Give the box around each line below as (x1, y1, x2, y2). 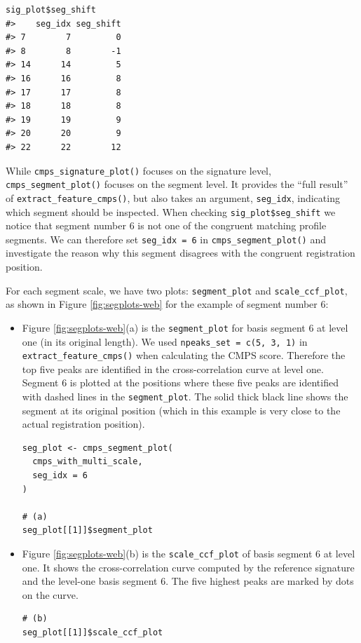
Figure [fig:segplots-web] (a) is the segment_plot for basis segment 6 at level (22, 320, 348, 334)
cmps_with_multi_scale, (32, 456, 143, 467)
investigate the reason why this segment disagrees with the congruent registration (6, 245, 355, 260)
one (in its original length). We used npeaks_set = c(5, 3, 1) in (22, 334, 308, 348)
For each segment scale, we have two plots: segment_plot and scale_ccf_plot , (6, 283, 348, 297)
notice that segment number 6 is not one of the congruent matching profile (6, 218, 327, 233)
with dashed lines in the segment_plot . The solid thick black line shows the (22, 389, 348, 403)
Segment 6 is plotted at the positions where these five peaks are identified (22, 375, 339, 390)
